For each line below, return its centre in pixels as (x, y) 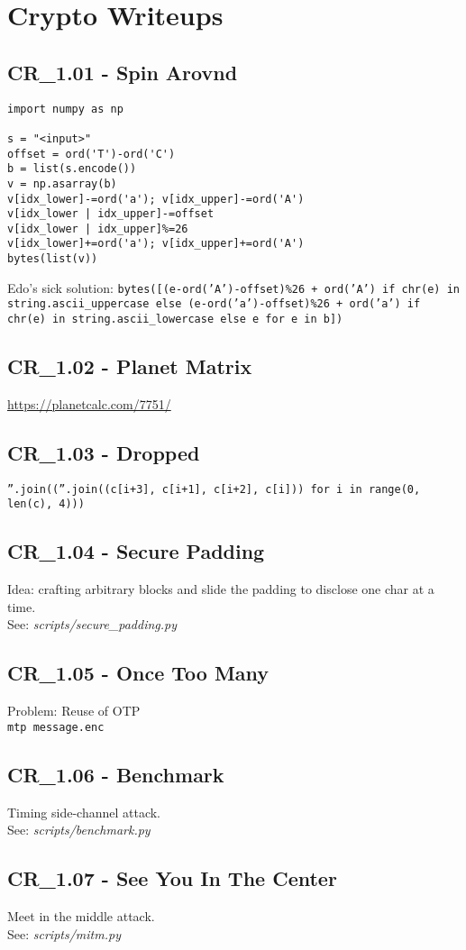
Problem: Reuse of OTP (74, 711)
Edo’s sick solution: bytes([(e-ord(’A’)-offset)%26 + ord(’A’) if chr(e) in (233, 287)
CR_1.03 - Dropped (104, 452)
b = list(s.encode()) (72, 169)
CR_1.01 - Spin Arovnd (123, 72)
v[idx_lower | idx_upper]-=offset (111, 214)
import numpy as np (65, 109)
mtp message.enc (56, 727)
